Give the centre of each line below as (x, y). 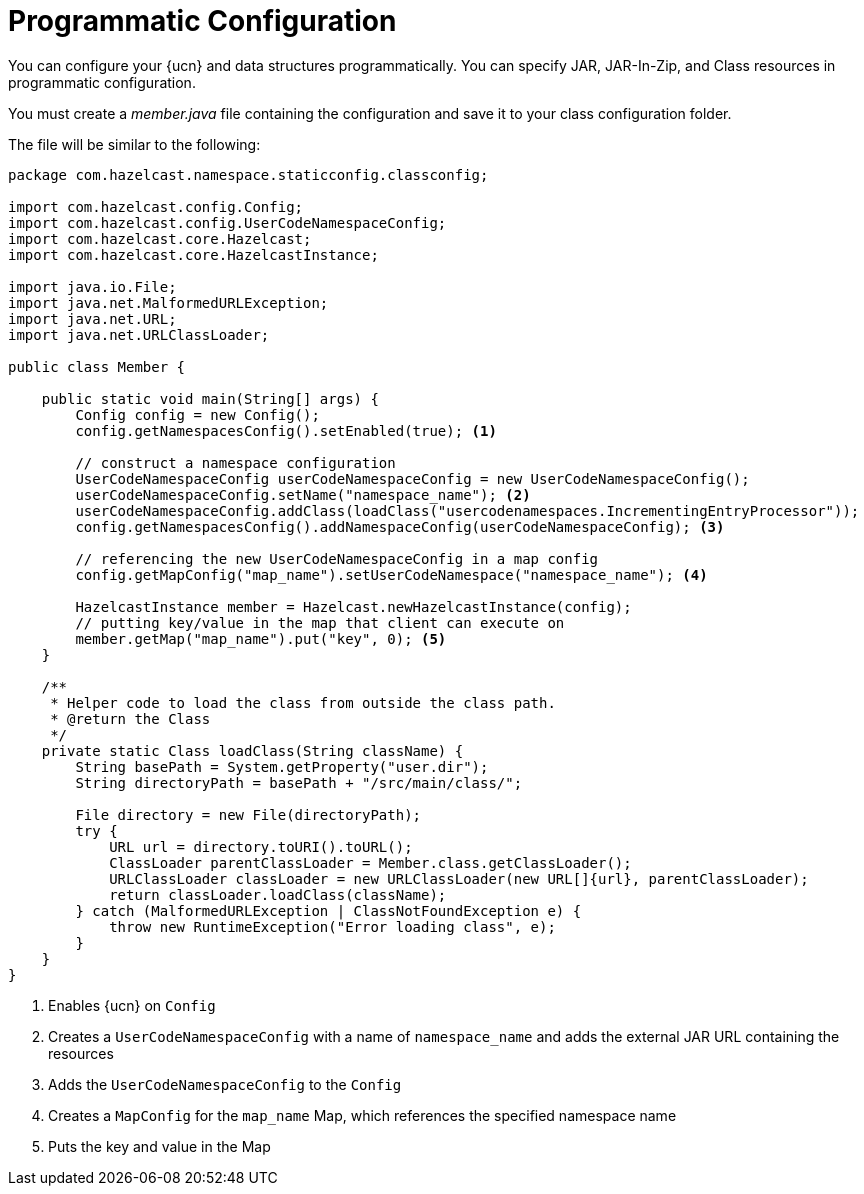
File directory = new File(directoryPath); (248, 814)
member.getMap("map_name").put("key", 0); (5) (261, 638)
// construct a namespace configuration (235, 462)
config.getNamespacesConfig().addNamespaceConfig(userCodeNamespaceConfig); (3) (400, 526)
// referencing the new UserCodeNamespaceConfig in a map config (337, 558)
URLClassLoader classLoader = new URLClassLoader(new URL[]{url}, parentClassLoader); (459, 878)
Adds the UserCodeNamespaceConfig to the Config (225, 1084)
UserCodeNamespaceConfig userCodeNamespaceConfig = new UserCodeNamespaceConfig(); (412, 478)
